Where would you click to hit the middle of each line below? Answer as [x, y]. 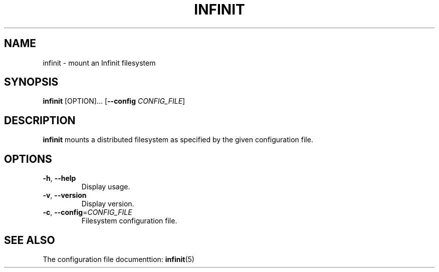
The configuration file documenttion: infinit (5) [119, 259]
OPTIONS [28, 159]
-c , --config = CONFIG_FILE [87, 212]
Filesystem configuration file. [129, 221]
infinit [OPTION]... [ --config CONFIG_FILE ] [114, 101]
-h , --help [59, 178]
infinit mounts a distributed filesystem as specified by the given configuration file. [178, 140]
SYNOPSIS [31, 82]
